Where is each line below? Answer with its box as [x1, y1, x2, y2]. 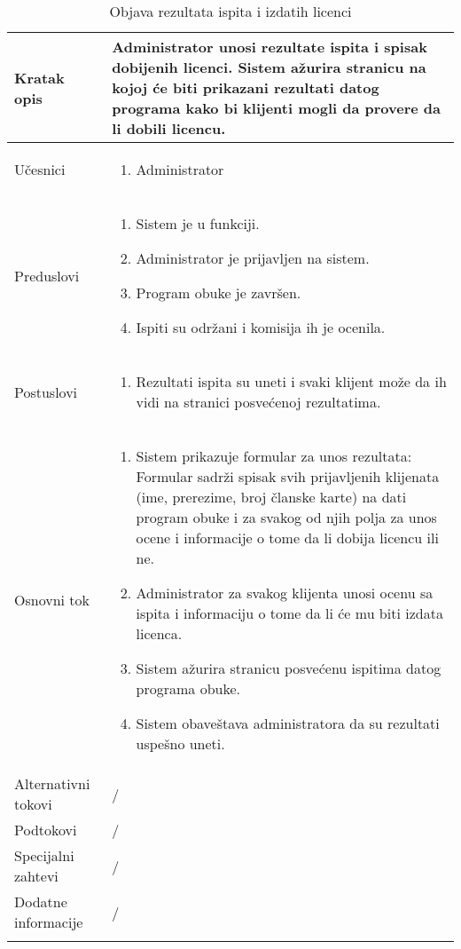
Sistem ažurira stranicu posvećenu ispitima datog [136, 658, 441, 678]
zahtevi [14, 866, 59, 886]
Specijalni [14, 845, 74, 866]
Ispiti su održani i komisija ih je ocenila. [136, 317, 386, 337]
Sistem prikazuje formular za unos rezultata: [136, 446, 412, 466]
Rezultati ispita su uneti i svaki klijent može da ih [136, 371, 447, 391]
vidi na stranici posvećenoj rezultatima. [136, 391, 381, 412]
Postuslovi [14, 381, 78, 402]
